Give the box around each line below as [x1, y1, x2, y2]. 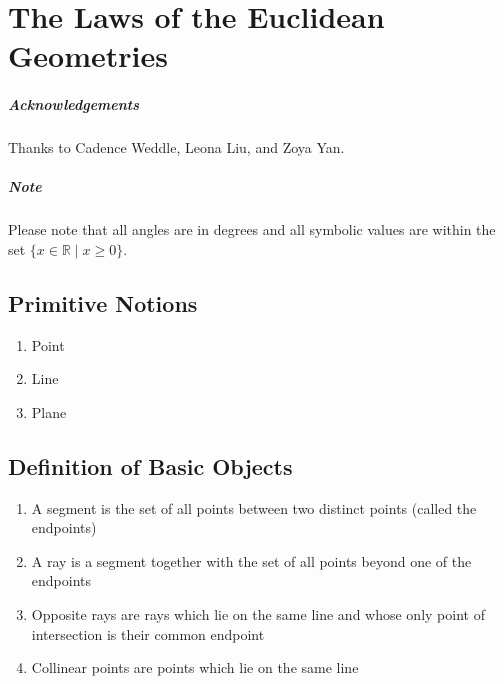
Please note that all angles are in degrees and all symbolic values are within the [8, 219, 496, 240]
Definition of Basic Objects [8, 450, 293, 481]
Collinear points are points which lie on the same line [31, 657, 359, 678]
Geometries [8, 35, 168, 76]
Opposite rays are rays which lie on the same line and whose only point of [31, 604, 485, 625]
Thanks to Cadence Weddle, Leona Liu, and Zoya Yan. [8, 137, 345, 158]
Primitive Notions [8, 287, 198, 318]
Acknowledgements [8, 94, 140, 115]
